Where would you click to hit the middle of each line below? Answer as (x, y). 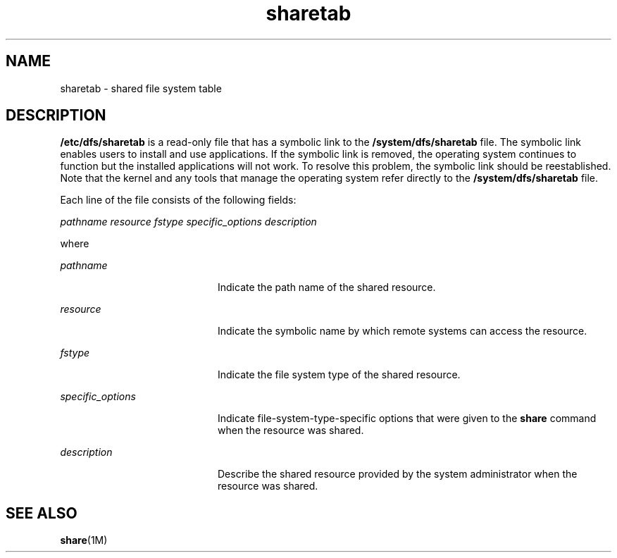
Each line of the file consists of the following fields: (178, 200)
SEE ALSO (42, 513)
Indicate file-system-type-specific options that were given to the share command (407, 418)
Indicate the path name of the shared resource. (327, 287)
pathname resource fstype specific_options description (188, 222)
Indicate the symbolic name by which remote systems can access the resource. (403, 331)
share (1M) (84, 540)
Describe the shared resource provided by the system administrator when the (398, 474)
